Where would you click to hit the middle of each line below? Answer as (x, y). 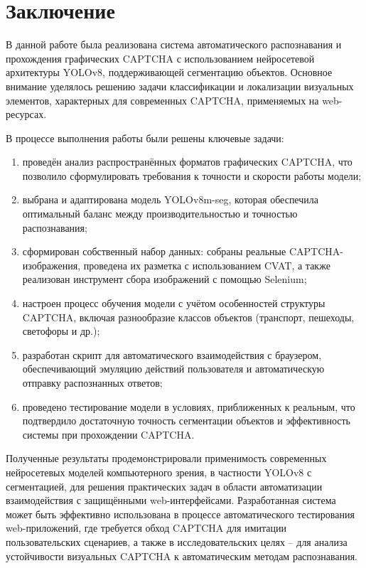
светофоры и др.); (61, 331)
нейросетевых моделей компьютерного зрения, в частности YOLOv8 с (159, 472)
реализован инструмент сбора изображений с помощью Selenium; (165, 279)
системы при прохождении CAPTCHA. (108, 434)
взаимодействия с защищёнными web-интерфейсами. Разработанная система (171, 500)
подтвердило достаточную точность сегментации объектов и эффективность (186, 420)
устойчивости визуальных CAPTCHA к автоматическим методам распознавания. (182, 556)
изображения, (52, 265)
